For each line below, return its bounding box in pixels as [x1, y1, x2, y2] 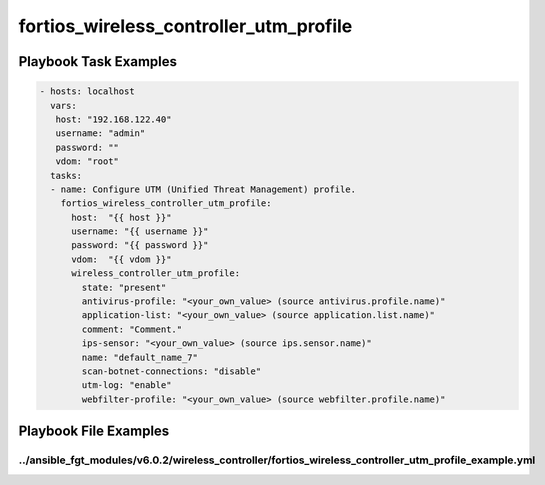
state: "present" [81, 281, 167, 293]
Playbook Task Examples [18, 53, 178, 70]
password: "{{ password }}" [71, 240, 209, 251]
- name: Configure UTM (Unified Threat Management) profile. [50, 183, 357, 195]
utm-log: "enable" [81, 380, 172, 391]
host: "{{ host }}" [71, 211, 172, 223]
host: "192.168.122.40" [55, 113, 172, 125]
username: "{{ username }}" [71, 226, 209, 237]
